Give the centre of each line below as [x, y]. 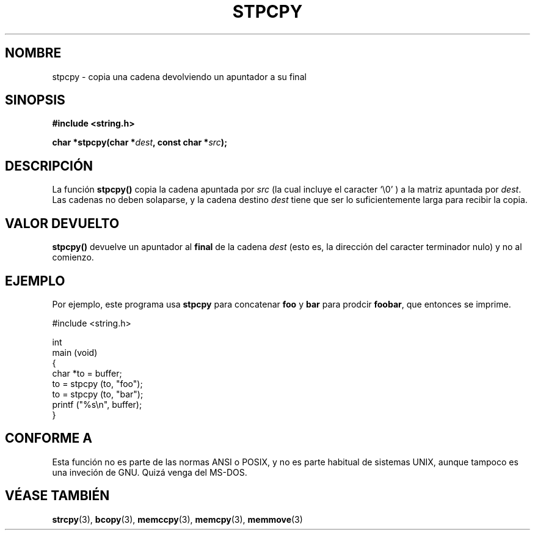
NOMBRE [33, 53]
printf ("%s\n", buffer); [97, 404]
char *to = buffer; [87, 373]
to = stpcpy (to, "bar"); [98, 394]
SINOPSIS [35, 100]
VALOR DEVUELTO [62, 223]
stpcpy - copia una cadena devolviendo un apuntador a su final [179, 76]
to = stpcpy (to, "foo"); [97, 383]
